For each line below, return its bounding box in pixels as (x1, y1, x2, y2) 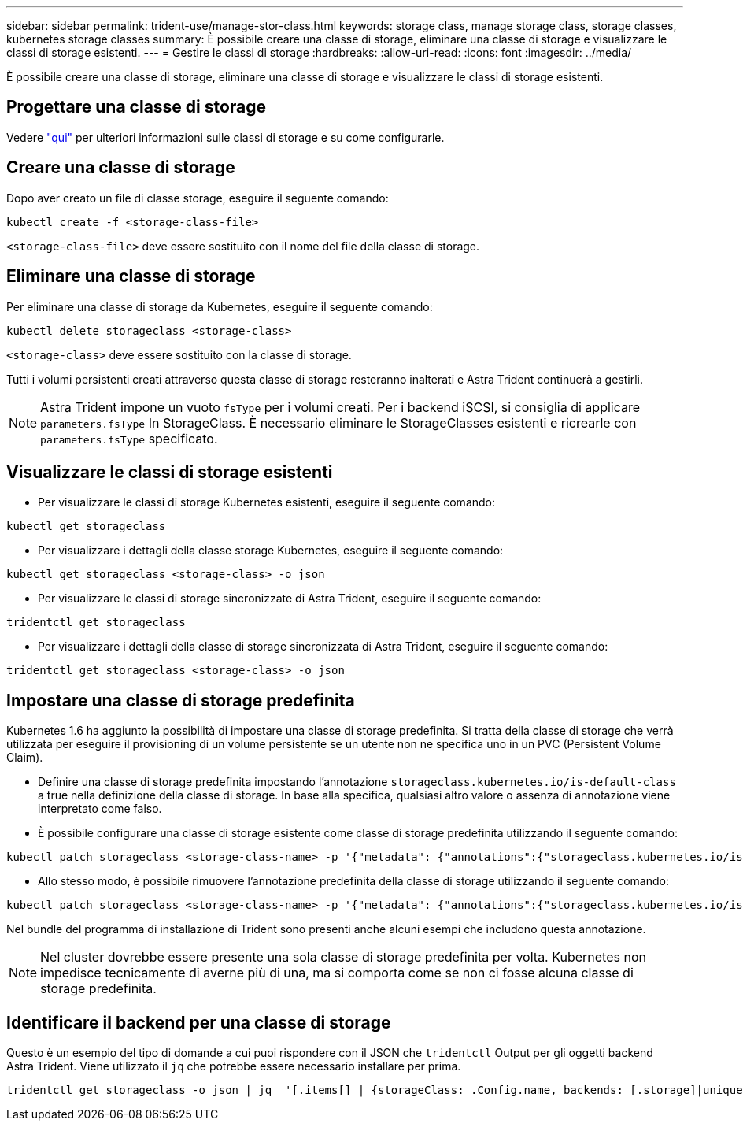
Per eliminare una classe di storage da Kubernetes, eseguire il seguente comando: (6, 299, 433, 313)
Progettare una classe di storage (6, 97, 267, 117)
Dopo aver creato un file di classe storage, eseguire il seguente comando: (6, 191, 389, 205)
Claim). (6, 751, 43, 765)
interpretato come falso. (38, 802, 162, 816)
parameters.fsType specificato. (40, 430, 218, 447)
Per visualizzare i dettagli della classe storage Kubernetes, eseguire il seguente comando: (38, 543, 504, 558)
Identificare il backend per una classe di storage (6, 1012, 391, 1032)
